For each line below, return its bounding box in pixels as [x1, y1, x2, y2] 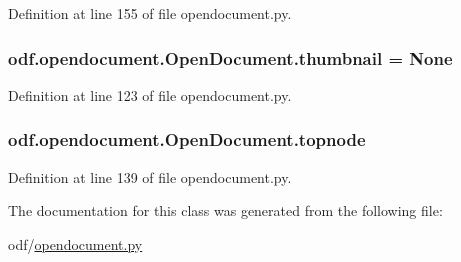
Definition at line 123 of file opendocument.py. [8, 84, 292, 105]
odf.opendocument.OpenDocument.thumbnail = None [8, 45, 453, 70]
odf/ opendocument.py [8, 233, 143, 254]
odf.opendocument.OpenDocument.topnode [8, 127, 366, 152]
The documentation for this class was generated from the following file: [8, 200, 443, 221]
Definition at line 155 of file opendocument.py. [8, 3, 292, 23]
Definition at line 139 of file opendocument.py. [8, 166, 292, 187]
